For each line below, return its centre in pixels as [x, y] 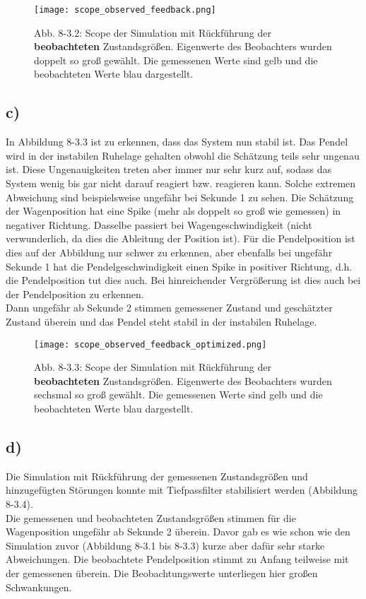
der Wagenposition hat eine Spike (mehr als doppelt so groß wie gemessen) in [173, 211]
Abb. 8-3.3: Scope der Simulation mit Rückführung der [153, 367]
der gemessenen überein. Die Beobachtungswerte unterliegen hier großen [162, 573]
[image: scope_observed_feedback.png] [125, 10]
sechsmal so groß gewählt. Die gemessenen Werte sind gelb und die [178, 395]
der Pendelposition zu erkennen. [75, 293]
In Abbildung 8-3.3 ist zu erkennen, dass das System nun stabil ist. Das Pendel [177, 142]
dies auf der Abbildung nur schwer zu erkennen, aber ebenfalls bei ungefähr [169, 252]
